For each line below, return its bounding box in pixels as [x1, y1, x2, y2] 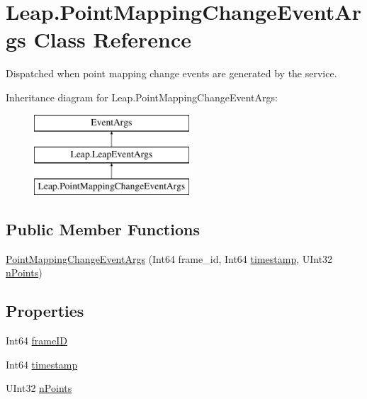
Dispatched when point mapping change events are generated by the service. [6, 66, 337, 81]
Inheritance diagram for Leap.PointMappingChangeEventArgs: [6, 89, 278, 104]
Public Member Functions [6, 218, 200, 240]
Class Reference [33, 25, 192, 54]
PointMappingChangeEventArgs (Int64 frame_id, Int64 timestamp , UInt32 [6, 251, 333, 266]
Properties [6, 300, 84, 322]
